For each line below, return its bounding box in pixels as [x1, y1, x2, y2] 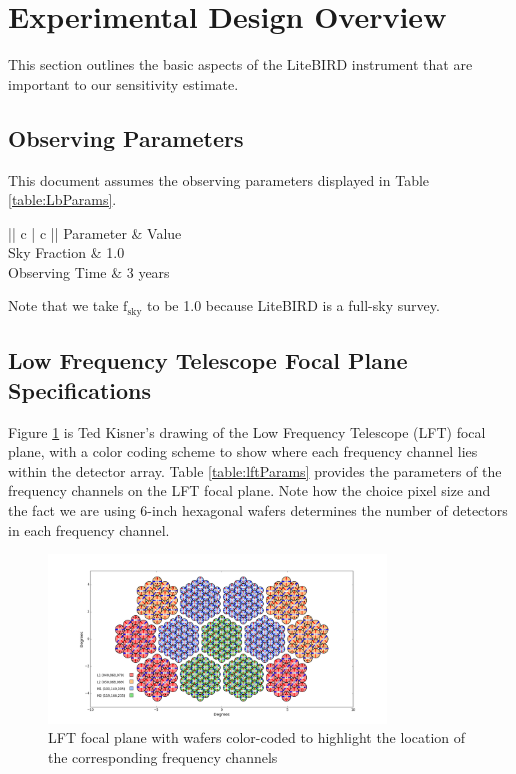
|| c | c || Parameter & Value [8, 222, 182, 243]
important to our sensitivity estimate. [8, 73, 239, 94]
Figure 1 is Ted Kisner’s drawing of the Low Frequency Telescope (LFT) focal [8, 421, 486, 442]
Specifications [8, 374, 152, 405]
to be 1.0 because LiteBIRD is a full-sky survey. [147, 295, 440, 316]
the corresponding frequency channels [48, 746, 278, 767]
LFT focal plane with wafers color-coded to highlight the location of [48, 727, 466, 748]
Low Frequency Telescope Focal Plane [8, 345, 408, 376]
